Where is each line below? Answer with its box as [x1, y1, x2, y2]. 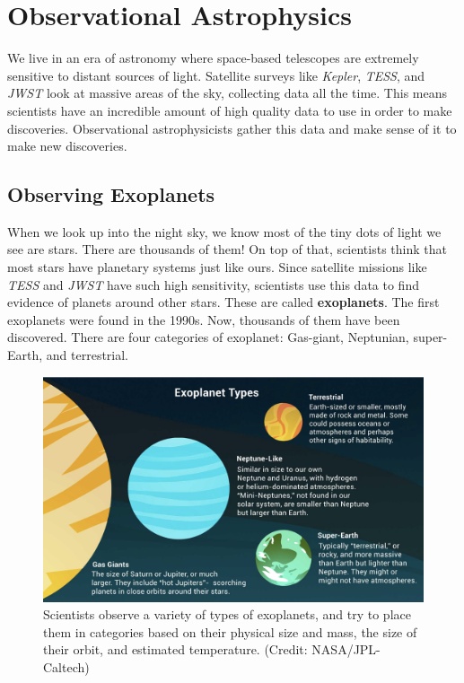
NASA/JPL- [311, 640, 381, 659]
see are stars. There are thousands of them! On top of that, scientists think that [7, 240, 447, 258]
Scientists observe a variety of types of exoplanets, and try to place [43, 605, 411, 624]
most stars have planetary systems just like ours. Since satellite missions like [7, 258, 427, 276]
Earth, [7, 346, 43, 364]
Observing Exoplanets [7, 180, 215, 208]
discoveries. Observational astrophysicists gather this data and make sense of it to [7, 118, 457, 137]
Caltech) [43, 657, 90, 676]
